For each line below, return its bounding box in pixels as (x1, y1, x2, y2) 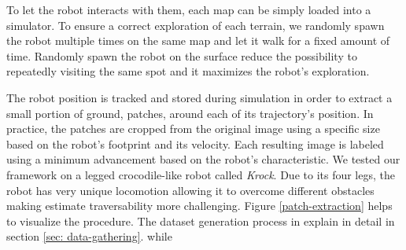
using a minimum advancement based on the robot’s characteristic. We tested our (6, 151, 400, 167)
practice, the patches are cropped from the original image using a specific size (6, 120, 380, 137)
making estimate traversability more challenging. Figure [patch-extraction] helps (6, 197, 393, 214)
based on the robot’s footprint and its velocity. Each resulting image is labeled (6, 135, 384, 152)
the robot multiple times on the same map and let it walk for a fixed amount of (6, 32, 390, 49)
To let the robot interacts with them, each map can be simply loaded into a (6, 2, 371, 17)
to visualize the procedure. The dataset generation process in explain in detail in (6, 212, 395, 229)
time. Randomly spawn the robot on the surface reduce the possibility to (6, 47, 357, 64)
